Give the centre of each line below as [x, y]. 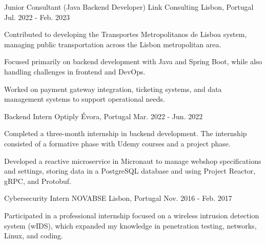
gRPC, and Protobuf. [38, 181]
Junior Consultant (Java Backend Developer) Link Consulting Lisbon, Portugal [129, 7]
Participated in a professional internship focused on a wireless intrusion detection [132, 215]
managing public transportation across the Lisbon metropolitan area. [113, 44]
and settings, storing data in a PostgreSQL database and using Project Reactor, [130, 171]
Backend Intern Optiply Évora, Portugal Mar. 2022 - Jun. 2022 [104, 116]
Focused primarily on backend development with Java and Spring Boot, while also [133, 61]
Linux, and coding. [34, 236]
